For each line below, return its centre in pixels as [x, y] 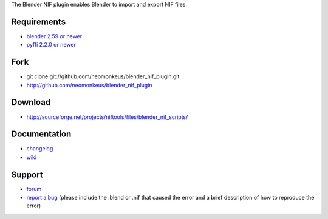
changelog [40, 149]
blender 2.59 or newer [54, 36]
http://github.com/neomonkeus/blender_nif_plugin [89, 85]
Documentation [41, 134]
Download [31, 102]
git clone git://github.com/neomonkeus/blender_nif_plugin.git [103, 76]
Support [27, 174]
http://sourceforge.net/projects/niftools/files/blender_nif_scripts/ [107, 117]
